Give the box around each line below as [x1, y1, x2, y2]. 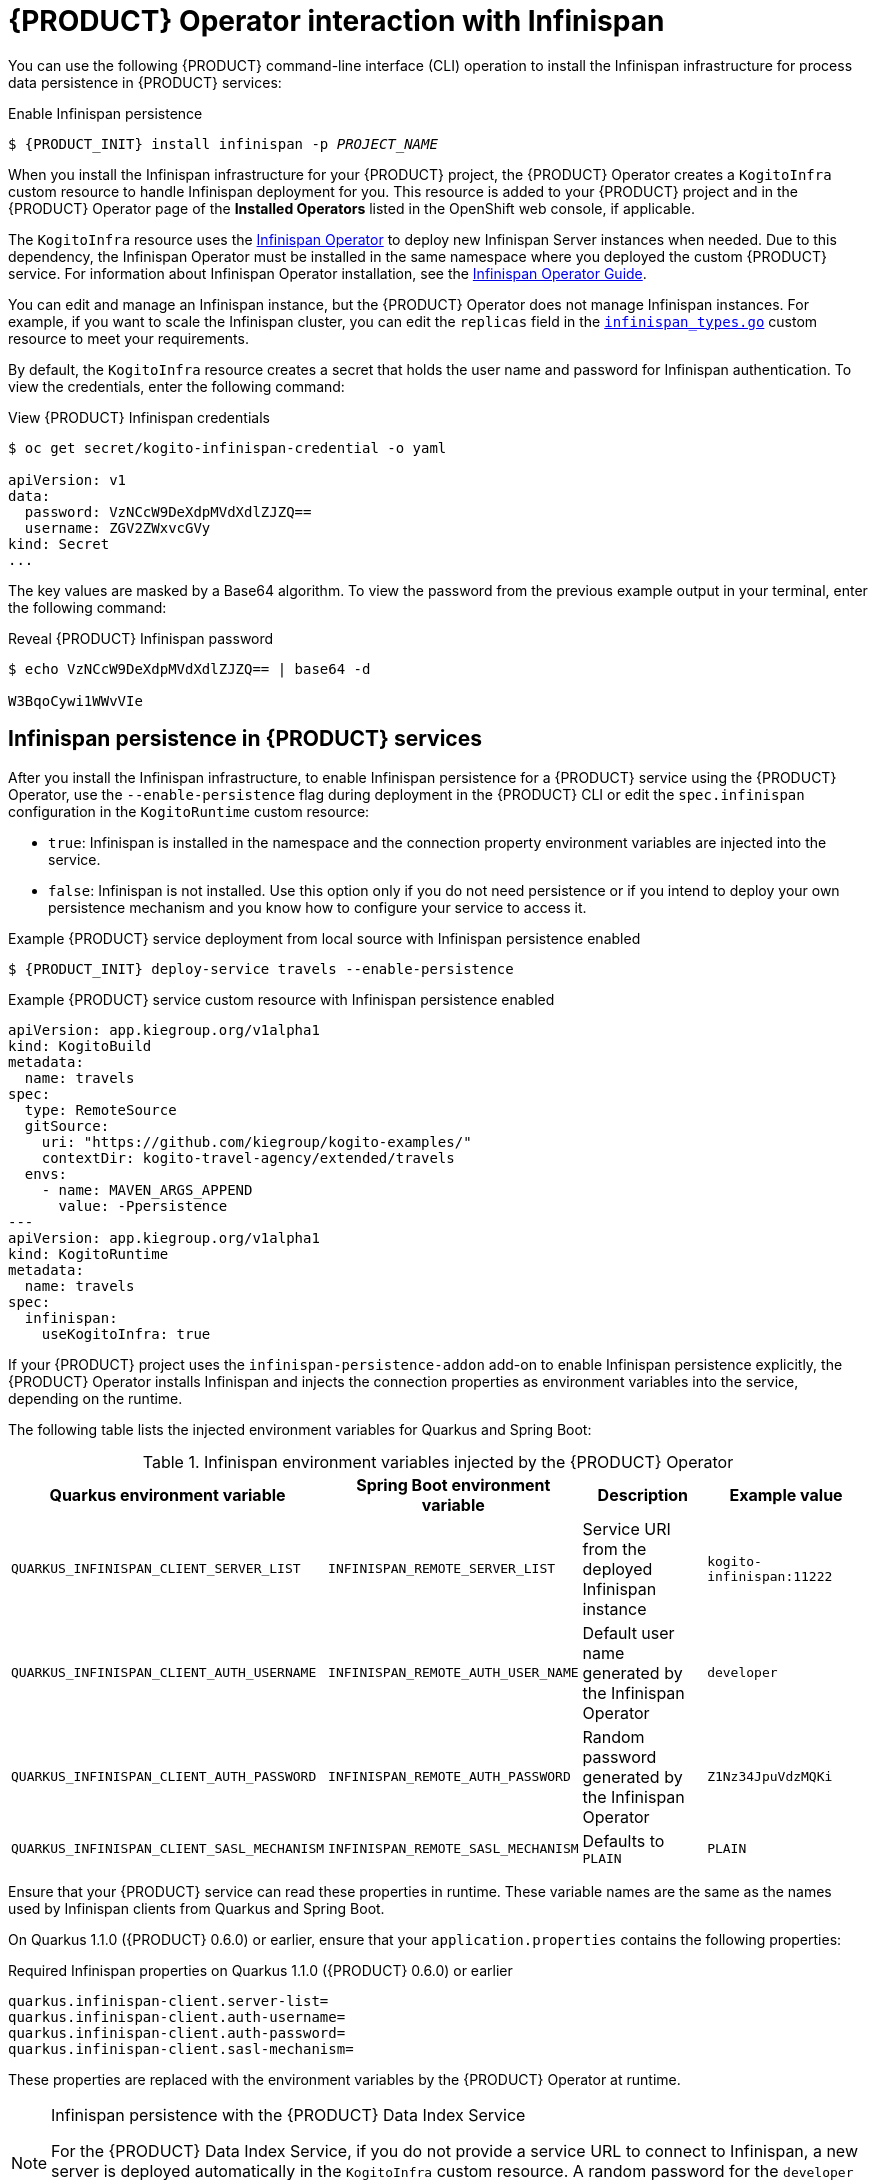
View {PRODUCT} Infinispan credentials [8, 408, 270, 426]
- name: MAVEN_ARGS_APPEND [41, 1181, 253, 1198]
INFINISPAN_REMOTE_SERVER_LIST [328, 1561, 556, 1577]
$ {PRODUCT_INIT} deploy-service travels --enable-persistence [8, 960, 514, 977]
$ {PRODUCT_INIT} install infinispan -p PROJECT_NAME [8, 135, 438, 152]
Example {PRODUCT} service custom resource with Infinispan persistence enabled [8, 990, 555, 1008]
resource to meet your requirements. [8, 329, 249, 347]
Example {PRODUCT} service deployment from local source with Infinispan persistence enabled [8, 929, 641, 947]
